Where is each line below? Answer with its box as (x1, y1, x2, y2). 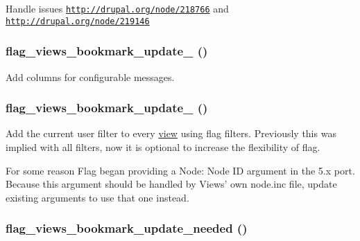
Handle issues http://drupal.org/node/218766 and (6, 1, 229, 15)
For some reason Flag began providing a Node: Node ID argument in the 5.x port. (6, 163, 355, 177)
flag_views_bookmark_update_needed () (6, 220, 248, 237)
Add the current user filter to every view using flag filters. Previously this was (6, 126, 336, 141)
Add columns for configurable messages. (6, 69, 175, 84)
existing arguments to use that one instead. (6, 190, 189, 204)
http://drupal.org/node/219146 (6, 16, 150, 26)
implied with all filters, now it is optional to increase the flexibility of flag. (6, 139, 320, 154)
